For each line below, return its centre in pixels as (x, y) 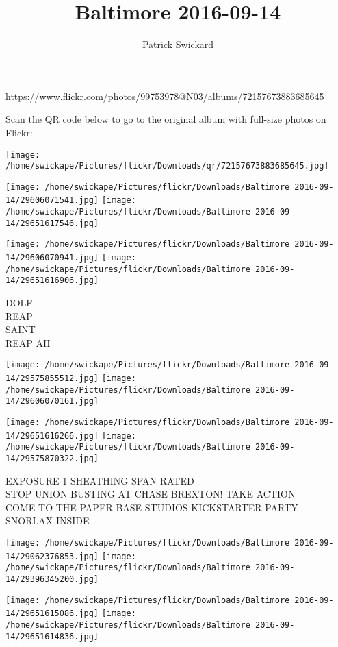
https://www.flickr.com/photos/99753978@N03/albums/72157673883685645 (165, 96)
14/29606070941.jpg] (52, 258)
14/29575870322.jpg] (52, 459)
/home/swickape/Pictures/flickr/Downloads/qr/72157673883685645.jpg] (167, 166)
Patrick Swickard (178, 44)
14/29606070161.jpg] (52, 401)
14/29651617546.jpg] (52, 223)
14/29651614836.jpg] (52, 636)
